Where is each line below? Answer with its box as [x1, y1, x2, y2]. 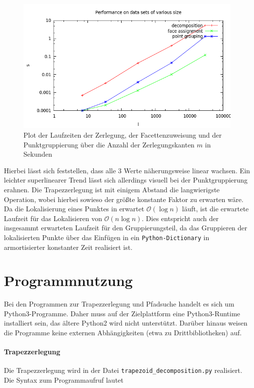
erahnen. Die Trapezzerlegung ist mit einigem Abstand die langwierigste [4, 184, 220, 194]
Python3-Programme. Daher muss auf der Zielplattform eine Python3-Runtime [4, 308, 240, 318]
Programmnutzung [4, 270, 133, 290]
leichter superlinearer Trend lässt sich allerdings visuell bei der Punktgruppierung [4, 175, 248, 185]
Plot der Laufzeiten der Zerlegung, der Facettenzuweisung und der [23, 129, 222, 140]
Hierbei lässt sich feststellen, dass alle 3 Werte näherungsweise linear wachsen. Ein [4, 165, 250, 175]
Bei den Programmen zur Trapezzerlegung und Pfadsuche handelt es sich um [4, 299, 234, 309]
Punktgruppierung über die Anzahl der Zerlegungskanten [23, 139, 195, 149]
